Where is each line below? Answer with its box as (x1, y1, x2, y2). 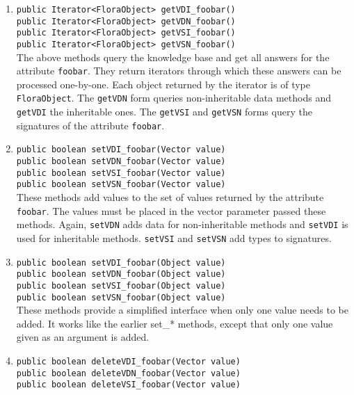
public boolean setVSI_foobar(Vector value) (16, 168, 226, 178)
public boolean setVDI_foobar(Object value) (16, 257, 226, 268)
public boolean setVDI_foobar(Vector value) (16, 145, 226, 155)
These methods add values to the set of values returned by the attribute (16, 190, 324, 204)
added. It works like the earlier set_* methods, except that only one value (16, 316, 333, 330)
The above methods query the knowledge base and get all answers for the (16, 49, 330, 64)
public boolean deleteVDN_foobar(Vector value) (16, 368, 241, 378)
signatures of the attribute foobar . (16, 118, 165, 132)
